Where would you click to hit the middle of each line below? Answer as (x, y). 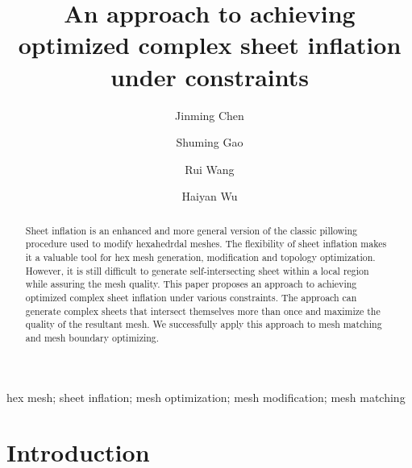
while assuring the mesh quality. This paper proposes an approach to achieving (191, 284)
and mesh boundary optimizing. (92, 337)
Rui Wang (210, 169)
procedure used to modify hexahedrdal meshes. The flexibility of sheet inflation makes (206, 244)
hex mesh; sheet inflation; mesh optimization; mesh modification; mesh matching (206, 397)
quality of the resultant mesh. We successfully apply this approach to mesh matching (204, 324)
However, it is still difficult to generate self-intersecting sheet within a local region (197, 270)
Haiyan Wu (210, 196)
